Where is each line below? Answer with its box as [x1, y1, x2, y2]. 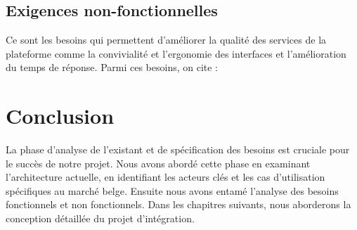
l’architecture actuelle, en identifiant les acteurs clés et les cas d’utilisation [6, 170, 325, 184]
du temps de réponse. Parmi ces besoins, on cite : [6, 60, 219, 75]
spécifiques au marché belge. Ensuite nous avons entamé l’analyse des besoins [6, 183, 339, 198]
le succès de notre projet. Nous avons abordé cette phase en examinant [6, 155, 311, 170]
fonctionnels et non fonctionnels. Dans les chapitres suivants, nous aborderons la [6, 197, 351, 212]
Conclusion [6, 101, 115, 130]
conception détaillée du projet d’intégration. [6, 211, 195, 226]
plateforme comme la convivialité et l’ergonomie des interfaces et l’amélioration [6, 46, 346, 60]
